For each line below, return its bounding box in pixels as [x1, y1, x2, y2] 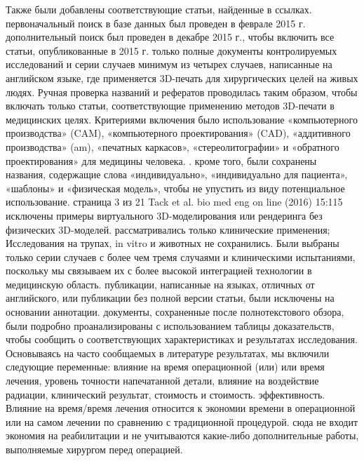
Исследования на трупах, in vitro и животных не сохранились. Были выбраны [6, 236, 339, 250]
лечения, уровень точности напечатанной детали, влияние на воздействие [6, 373, 319, 388]
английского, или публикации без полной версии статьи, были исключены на [6, 290, 335, 305]
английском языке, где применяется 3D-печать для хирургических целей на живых [6, 70, 358, 85]
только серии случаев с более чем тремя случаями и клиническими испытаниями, [6, 249, 356, 264]
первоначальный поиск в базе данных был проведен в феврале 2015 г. [6, 15, 306, 30]
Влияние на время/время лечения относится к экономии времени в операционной [6, 401, 356, 415]
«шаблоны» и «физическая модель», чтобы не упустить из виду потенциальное [6, 180, 345, 195]
